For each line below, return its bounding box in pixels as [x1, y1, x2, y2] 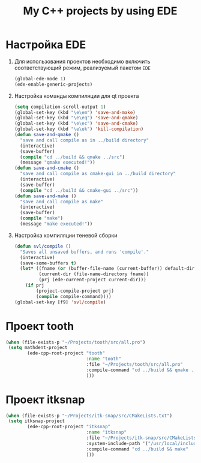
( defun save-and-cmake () [14, 165, 79, 172]
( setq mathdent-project [8, 345, 68, 351]
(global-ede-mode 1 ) [14, 76, 66, 82]
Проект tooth [5, 319, 74, 333]
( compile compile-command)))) [36, 293, 112, 299]
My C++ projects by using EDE [23, 4, 178, 18]
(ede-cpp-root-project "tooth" [27, 350, 106, 356]
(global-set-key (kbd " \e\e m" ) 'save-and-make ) [14, 109, 136, 115]
